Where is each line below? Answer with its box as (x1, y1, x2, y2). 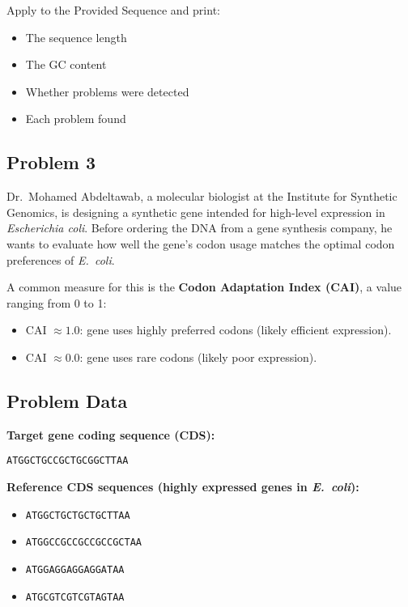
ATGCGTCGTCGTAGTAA (25, 591, 125, 603)
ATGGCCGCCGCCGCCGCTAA (25, 537, 142, 549)
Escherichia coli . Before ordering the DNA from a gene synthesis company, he (6, 219, 393, 236)
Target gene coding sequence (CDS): (6, 426, 215, 443)
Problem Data (6, 388, 128, 413)
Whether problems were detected (25, 83, 189, 100)
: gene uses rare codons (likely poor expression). (79, 348, 317, 365)
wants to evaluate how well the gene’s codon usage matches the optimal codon (6, 235, 395, 252)
